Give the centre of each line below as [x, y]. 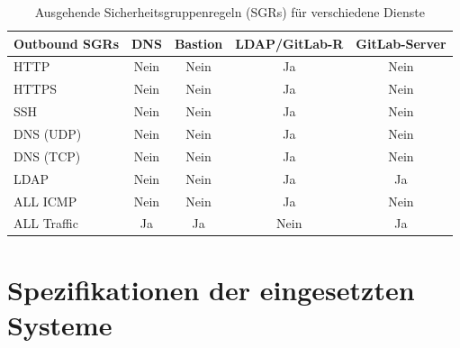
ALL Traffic [46, 223]
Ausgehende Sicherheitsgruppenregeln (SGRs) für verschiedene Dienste [230, 12]
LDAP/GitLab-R [289, 43]
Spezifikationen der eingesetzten [211, 289]
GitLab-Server [401, 43]
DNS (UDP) [48, 133]
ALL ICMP [45, 201]
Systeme [60, 324]
